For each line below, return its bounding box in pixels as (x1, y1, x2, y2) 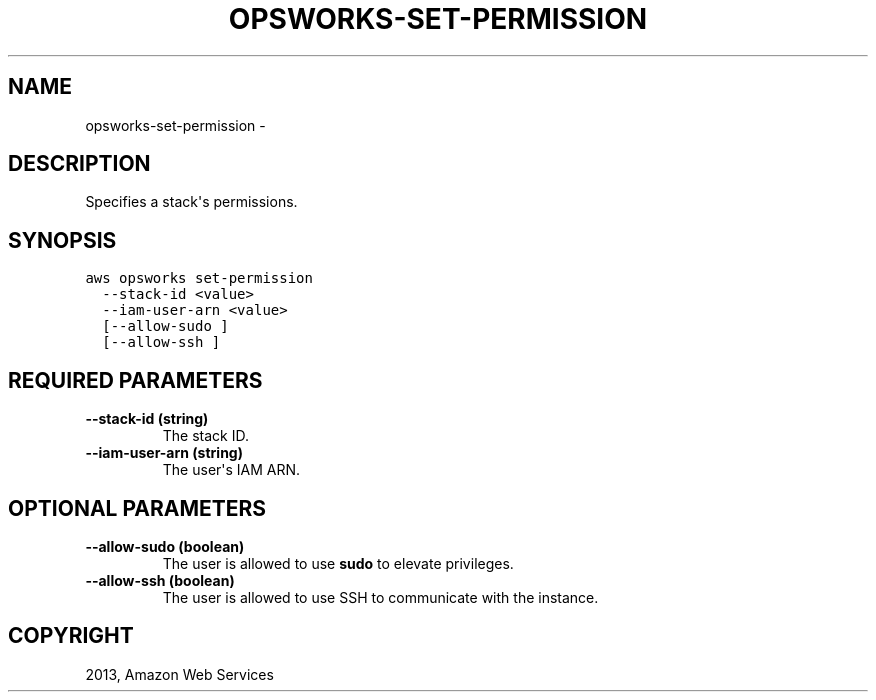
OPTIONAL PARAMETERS (8, 495, 267, 521)
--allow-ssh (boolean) (85, 571, 235, 589)
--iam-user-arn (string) (85, 444, 243, 462)
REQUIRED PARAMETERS (8, 367, 263, 393)
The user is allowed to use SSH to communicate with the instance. (162, 588, 599, 606)
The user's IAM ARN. (162, 461, 301, 479)
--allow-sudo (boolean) (85, 537, 245, 555)
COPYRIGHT (8, 623, 134, 649)
